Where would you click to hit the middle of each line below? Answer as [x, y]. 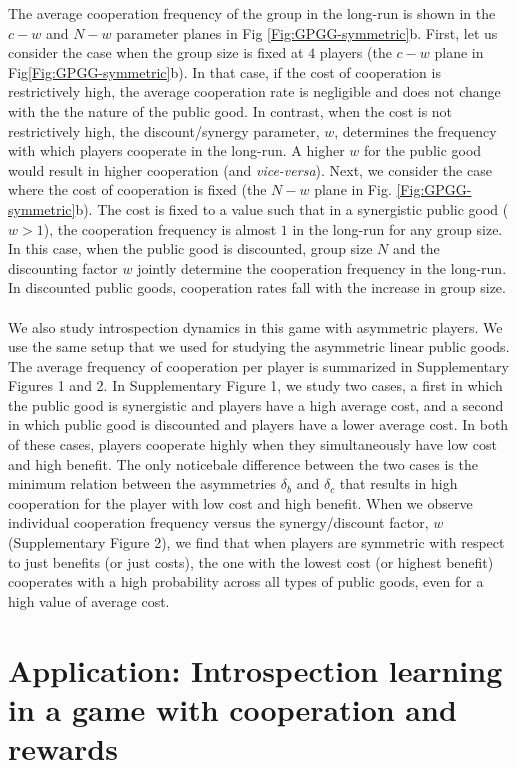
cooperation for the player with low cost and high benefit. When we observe [240, 502]
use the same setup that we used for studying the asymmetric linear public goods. [259, 346]
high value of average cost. [89, 600]
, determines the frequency [415, 130]
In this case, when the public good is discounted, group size [190, 248]
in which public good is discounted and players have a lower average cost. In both [258, 424]
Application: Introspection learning [255, 669]
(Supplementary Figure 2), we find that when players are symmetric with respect [256, 542]
